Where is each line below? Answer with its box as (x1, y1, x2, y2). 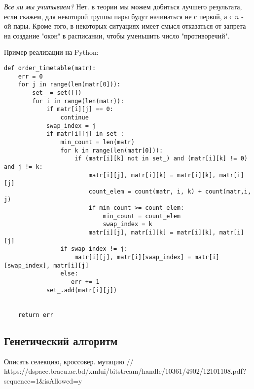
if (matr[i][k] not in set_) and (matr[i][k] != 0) (74, 155, 248, 162)
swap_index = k (103, 221, 152, 228)
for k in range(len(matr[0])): (60, 147, 163, 154)
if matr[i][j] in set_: (46, 130, 124, 138)
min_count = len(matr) (60, 138, 135, 146)
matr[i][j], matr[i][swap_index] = (74, 254, 191, 261)
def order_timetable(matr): (4, 64, 96, 72)
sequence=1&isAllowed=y (4, 375, 82, 386)
